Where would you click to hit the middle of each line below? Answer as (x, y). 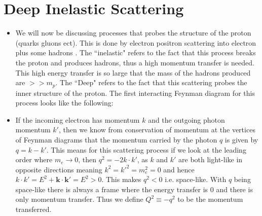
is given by (241, 139)
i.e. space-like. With (196, 179)
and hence (179, 169)
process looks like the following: (64, 103)
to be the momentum (210, 199)
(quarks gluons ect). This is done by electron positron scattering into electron (136, 42)
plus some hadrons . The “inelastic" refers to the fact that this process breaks (136, 52)
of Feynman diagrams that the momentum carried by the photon (116, 139)
